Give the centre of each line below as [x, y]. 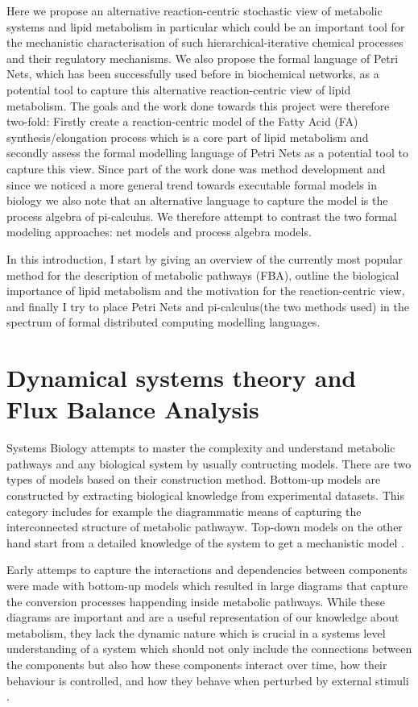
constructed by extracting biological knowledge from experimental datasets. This [205, 495]
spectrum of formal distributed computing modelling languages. [163, 322]
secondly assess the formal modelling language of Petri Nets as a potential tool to [207, 153]
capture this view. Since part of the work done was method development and [196, 168]
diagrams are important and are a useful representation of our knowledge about [203, 617]
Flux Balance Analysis [133, 409]
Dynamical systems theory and [182, 378]
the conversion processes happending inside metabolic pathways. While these [196, 601]
